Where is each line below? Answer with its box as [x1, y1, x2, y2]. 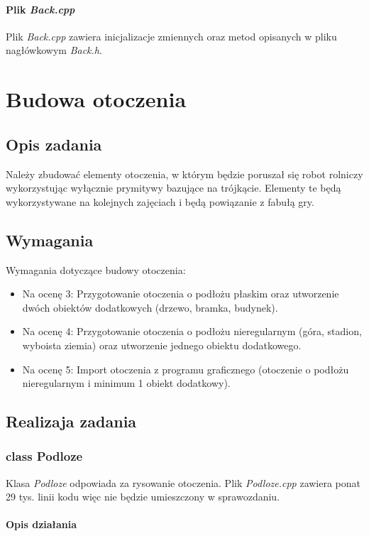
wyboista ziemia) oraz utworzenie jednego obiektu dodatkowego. [22, 337, 302, 352]
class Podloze [6, 447, 83, 465]
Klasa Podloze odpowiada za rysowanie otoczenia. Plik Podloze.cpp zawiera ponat [6, 475, 361, 490]
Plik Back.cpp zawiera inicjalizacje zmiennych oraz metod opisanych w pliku [6, 28, 337, 43]
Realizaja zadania [6, 410, 137, 432]
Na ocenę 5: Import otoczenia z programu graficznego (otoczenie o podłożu [22, 361, 349, 376]
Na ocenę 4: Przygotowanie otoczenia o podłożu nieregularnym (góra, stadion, [22, 324, 362, 339]
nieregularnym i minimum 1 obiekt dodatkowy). [22, 376, 231, 390]
